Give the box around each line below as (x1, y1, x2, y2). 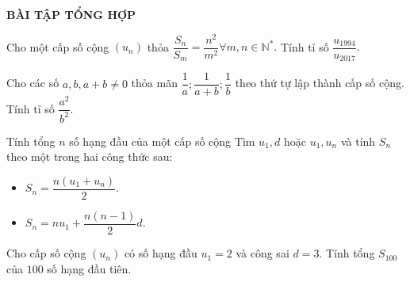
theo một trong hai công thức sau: (6, 148, 173, 165)
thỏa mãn (131, 74, 178, 91)
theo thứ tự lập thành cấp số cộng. (235, 74, 404, 91)
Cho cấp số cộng (6, 245, 86, 261)
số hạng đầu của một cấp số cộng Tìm (69, 132, 255, 149)
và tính (340, 132, 376, 149)
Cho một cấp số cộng (6, 38, 109, 55)
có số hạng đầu (124, 245, 197, 261)
